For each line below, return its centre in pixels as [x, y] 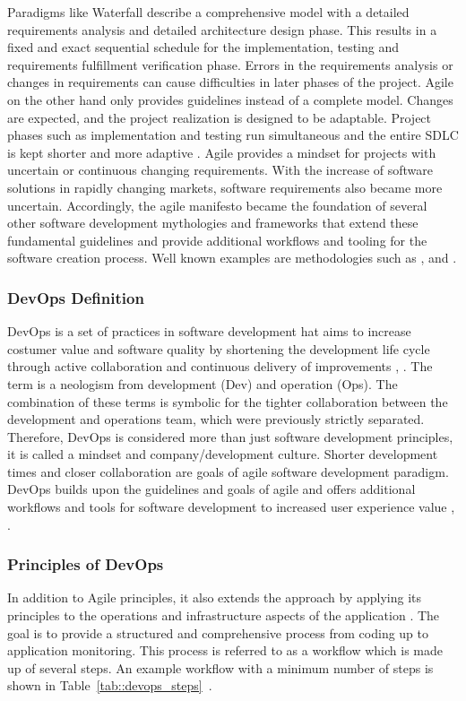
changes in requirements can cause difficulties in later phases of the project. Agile [230, 82]
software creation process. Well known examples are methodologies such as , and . [232, 258]
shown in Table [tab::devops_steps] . [110, 685]
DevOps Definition [76, 297]
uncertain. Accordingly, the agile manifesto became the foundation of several [217, 205]
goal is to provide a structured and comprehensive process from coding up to [218, 632]
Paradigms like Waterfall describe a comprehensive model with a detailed [208, 12]
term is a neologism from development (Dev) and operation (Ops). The [203, 383]
